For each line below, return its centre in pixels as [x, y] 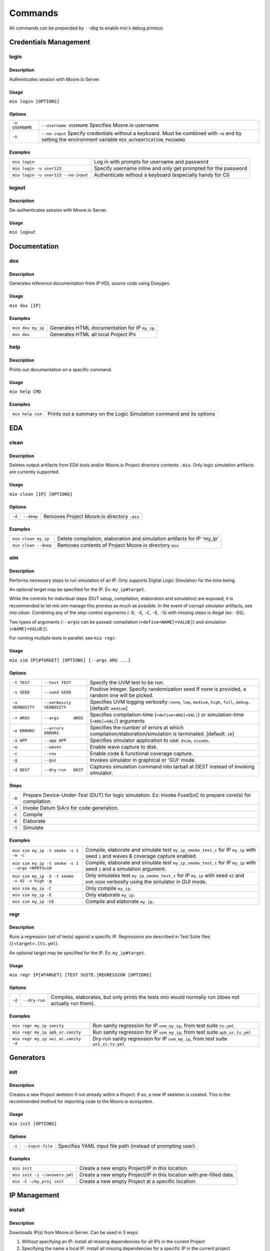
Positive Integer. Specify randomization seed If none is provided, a [168, 689]
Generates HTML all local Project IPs [93, 334]
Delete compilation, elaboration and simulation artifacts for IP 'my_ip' [138, 539]
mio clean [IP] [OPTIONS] [41, 494]
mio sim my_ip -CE [33, 901]
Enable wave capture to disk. [124, 747]
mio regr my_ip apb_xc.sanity [46, 1032]
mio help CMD [25, 391]
